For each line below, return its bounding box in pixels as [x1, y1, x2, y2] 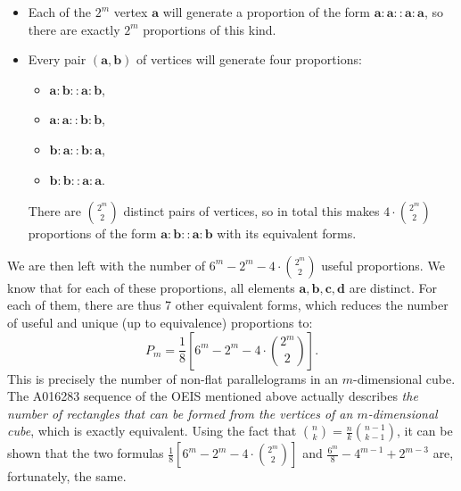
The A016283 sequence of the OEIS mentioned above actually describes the [7, 387, 418, 405]
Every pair [28, 50, 86, 69]
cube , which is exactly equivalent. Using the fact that [7, 421, 297, 440]
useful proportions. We [321, 255, 445, 274]
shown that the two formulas [7, 444, 164, 462]
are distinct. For [349, 278, 438, 296]
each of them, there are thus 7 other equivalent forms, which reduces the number [7, 295, 449, 314]
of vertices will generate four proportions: [136, 50, 362, 69]
